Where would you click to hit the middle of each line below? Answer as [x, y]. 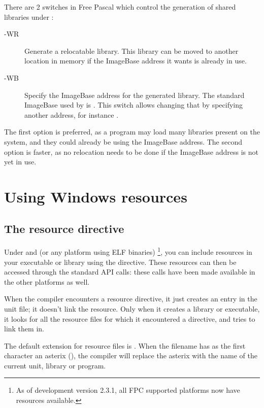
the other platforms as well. [47, 281]
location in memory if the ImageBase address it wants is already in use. [136, 61]
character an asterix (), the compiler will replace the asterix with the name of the [131, 355]
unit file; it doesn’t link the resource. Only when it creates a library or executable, [132, 308]
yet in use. [20, 162]
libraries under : [29, 16]
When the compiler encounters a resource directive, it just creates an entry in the [131, 299]
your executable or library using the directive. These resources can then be [120, 262]
